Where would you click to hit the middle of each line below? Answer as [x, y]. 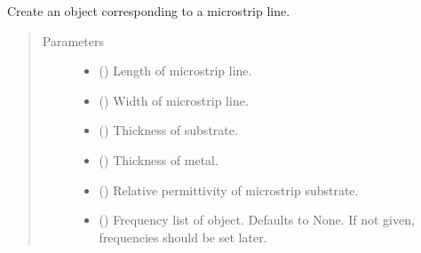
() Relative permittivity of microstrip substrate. [229, 190]
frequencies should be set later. [183, 237]
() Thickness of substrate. [168, 130]
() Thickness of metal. [159, 159]
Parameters [73, 40]
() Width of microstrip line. [174, 100]
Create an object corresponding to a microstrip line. [149, 11]
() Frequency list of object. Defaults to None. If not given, [257, 220]
